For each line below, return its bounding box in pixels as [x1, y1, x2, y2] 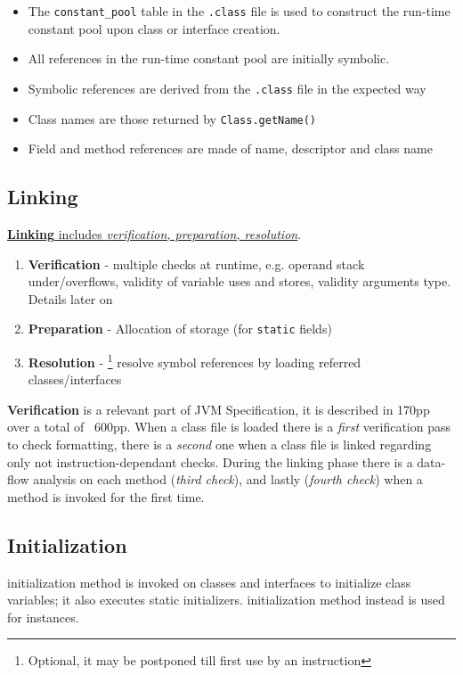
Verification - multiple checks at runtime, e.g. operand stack [28, 254, 365, 273]
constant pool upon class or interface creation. [28, 19, 280, 37]
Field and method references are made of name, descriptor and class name [28, 139, 433, 158]
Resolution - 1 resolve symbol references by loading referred [28, 350, 361, 371]
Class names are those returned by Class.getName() [28, 109, 317, 128]
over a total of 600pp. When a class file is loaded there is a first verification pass [7, 417, 451, 436]
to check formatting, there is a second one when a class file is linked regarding [7, 435, 432, 454]
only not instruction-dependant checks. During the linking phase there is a [7, 452, 413, 471]
